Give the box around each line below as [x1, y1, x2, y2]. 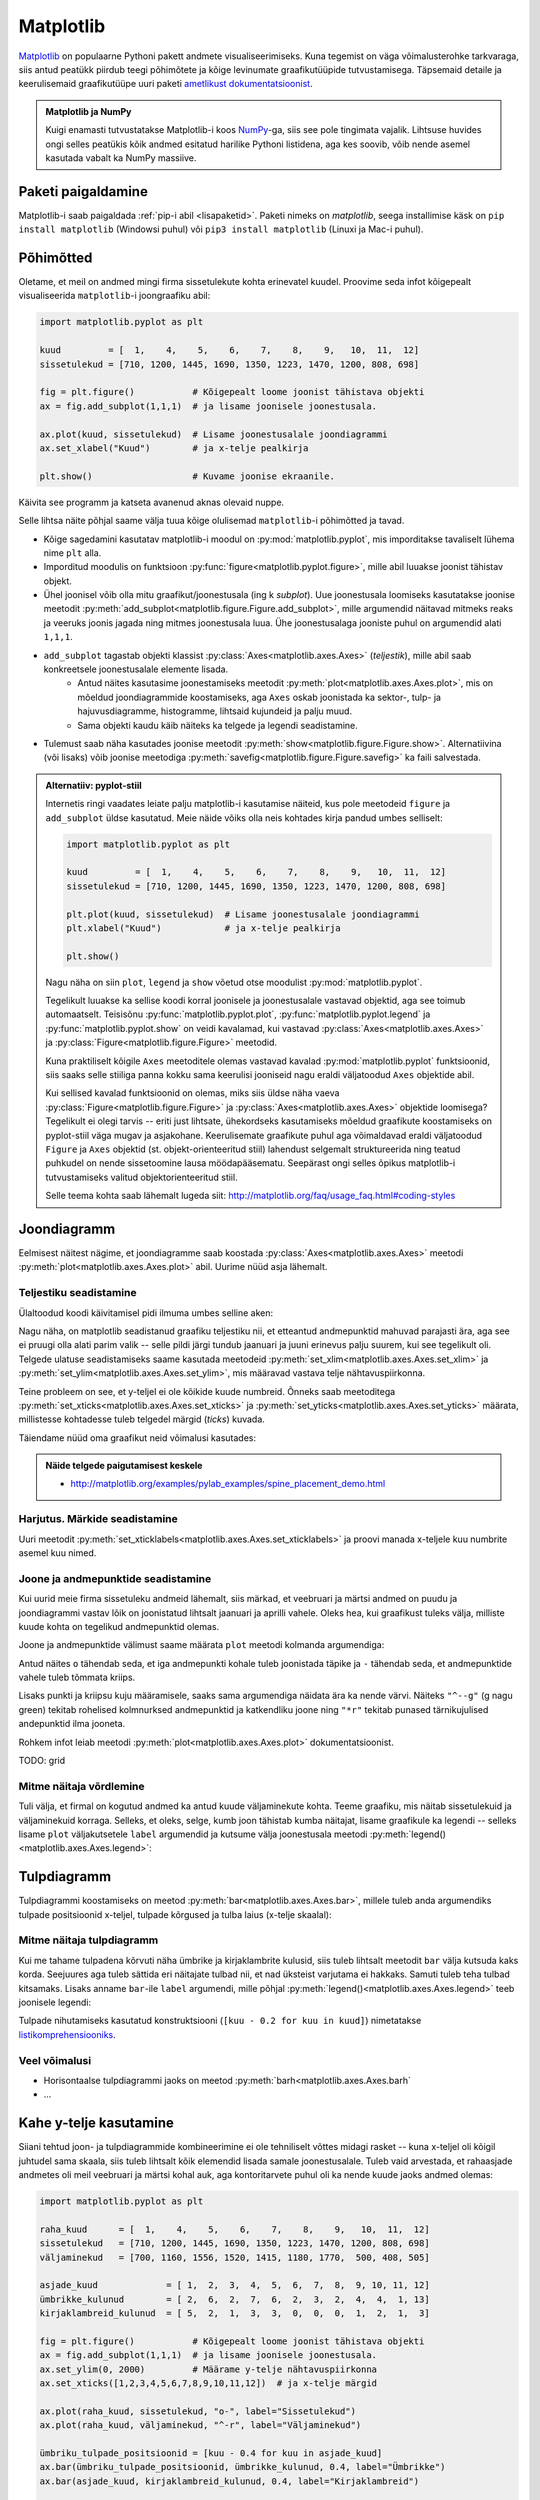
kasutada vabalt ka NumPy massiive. [45, 151, 197, 164]
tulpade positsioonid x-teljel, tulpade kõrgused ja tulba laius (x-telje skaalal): [18, 1908, 332, 1920]
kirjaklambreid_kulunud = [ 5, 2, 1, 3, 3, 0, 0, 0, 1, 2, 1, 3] [39, 2308, 430, 2319]
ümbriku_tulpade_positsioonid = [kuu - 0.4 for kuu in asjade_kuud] [39, 2447, 383, 2459]
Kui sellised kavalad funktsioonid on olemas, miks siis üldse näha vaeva [45, 1087, 340, 1099]
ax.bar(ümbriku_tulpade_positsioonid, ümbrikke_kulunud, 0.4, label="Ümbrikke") [39, 2461, 446, 2473]
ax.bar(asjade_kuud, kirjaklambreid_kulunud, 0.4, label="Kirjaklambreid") [39, 2475, 420, 2487]
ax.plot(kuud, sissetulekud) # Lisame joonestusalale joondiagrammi [39, 428, 388, 440]
